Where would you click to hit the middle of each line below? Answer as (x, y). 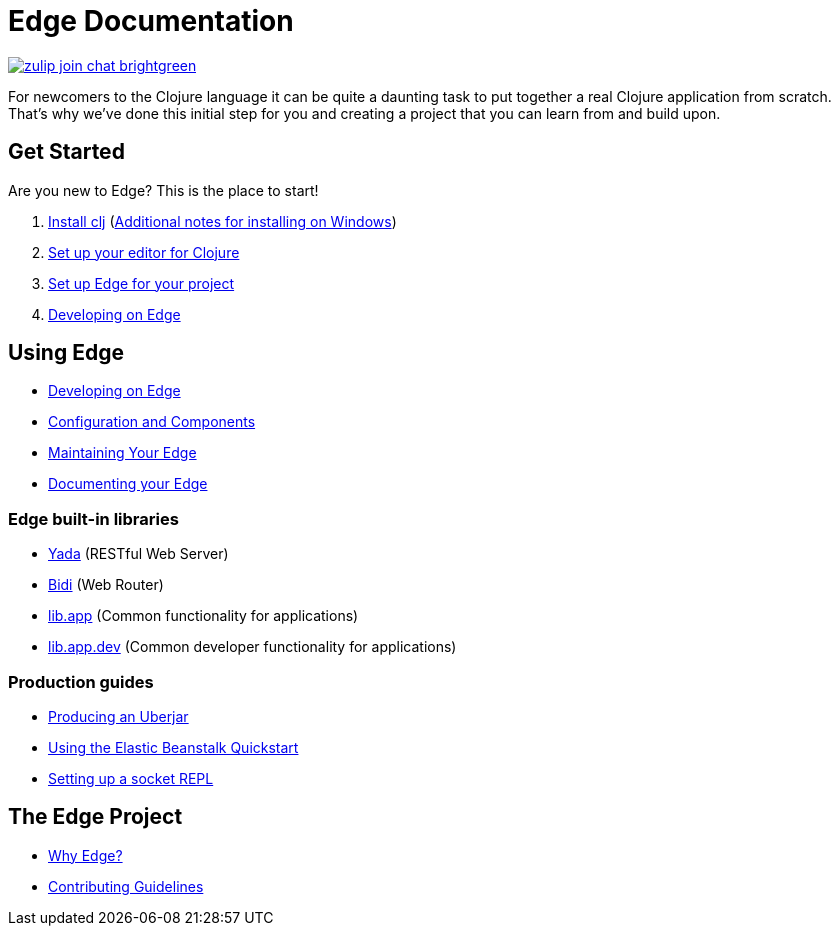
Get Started (66, 152)
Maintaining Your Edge (122, 453)
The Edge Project (95, 817)
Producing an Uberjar (118, 716)
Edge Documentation (151, 21)
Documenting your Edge (128, 484)
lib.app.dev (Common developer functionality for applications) (252, 647)
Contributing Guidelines (126, 886)
